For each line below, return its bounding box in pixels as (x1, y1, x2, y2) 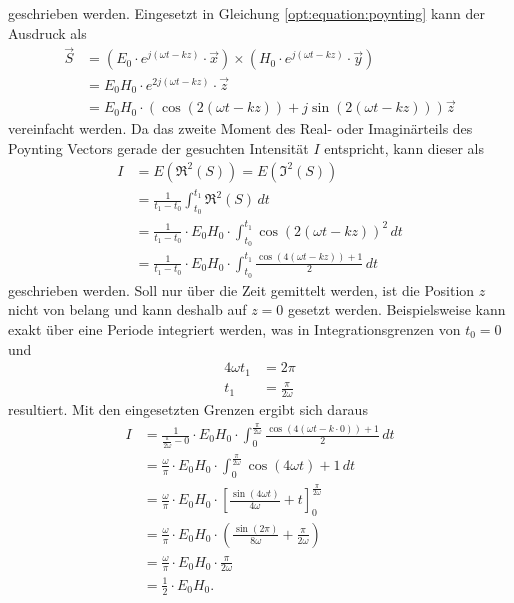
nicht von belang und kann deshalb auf (8, 299, 247, 320)
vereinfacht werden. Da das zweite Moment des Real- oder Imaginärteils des (8, 118, 473, 139)
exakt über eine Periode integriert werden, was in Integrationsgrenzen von (8, 319, 461, 339)
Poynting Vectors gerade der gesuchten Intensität (8, 137, 309, 158)
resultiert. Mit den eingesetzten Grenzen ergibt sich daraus (8, 399, 368, 420)
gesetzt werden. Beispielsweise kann (288, 299, 506, 320)
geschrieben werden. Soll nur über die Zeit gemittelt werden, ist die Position (8, 279, 475, 300)
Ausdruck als (8, 22, 87, 43)
